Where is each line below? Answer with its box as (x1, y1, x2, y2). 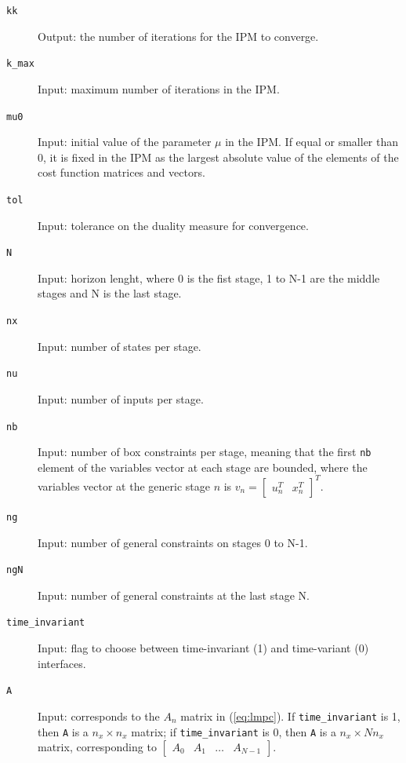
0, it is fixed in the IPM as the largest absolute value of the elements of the (38, 148, 399, 165)
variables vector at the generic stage (38, 477, 210, 494)
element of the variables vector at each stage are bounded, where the (38, 458, 368, 475)
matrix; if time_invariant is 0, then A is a (131, 723, 336, 739)
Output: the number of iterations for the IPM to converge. (38, 27, 319, 44)
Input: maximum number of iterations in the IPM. (38, 80, 280, 97)
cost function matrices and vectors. (38, 164, 205, 181)
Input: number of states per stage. (38, 338, 201, 354)
